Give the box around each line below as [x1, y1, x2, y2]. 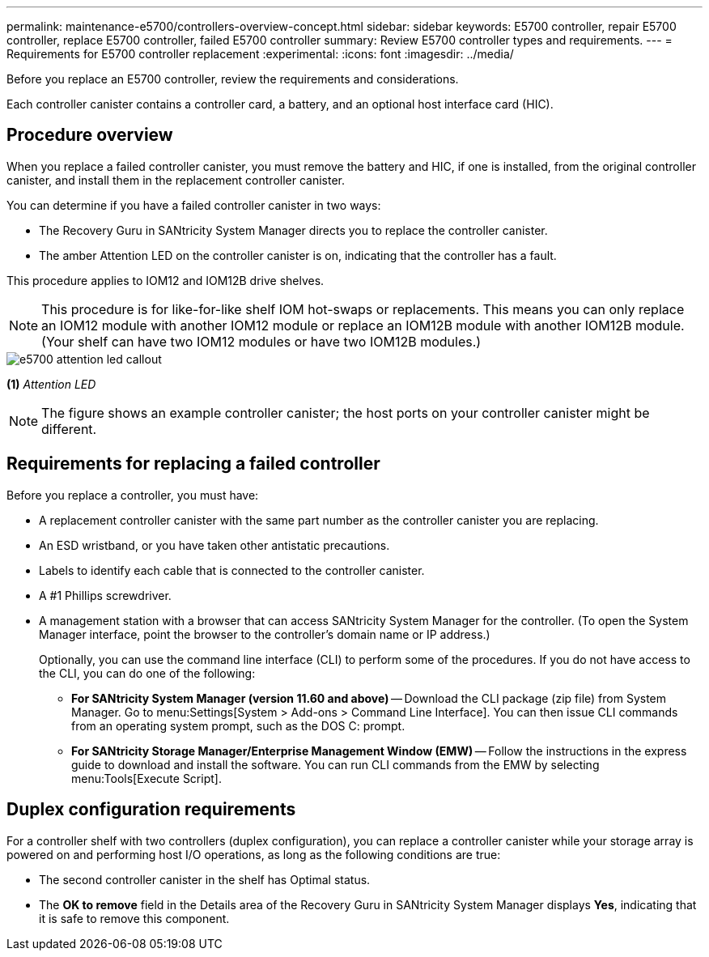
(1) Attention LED [6, 376, 96, 391]
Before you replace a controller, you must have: [6, 487, 259, 502]
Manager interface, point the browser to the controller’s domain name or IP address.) [39, 627, 490, 641]
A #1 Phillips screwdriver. [39, 588, 172, 602]
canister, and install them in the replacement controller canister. [6, 172, 346, 187]
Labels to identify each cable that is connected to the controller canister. [39, 563, 425, 577]
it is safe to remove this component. [39, 911, 230, 925]
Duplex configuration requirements [6, 799, 296, 820]
